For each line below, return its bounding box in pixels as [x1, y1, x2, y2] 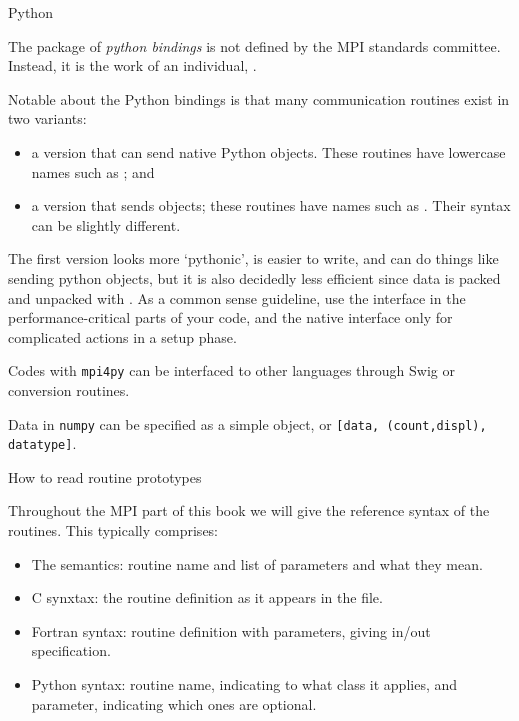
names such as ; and [31, 161, 155, 182]
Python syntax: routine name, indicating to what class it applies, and [31, 674, 458, 695]
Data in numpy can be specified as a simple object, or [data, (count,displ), [8, 413, 487, 434]
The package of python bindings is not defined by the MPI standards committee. [8, 35, 501, 56]
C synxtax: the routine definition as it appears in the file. [31, 587, 383, 608]
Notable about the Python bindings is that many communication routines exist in [8, 88, 510, 109]
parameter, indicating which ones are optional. [31, 693, 317, 714]
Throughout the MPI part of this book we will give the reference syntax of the [8, 500, 490, 521]
